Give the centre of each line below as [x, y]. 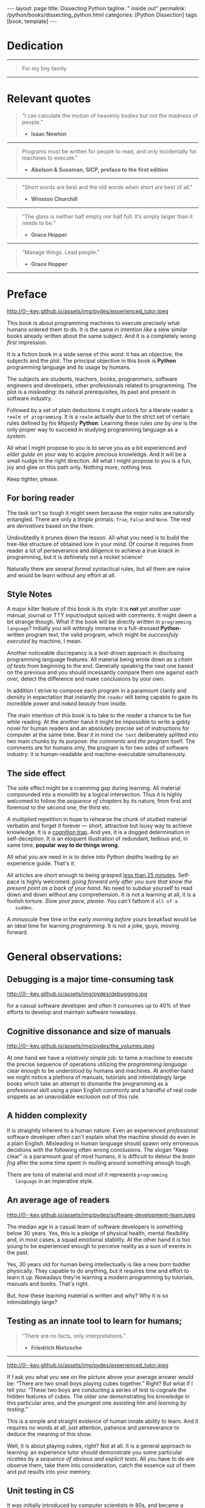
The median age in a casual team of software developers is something [95, 1226]
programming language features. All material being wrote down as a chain [100, 659]
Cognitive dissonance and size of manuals [89, 1031]
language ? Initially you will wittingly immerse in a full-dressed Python [93, 628]
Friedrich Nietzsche [57, 1347]
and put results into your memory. [49, 1471]
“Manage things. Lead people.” [61, 252]
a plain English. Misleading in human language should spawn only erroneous [103, 1143]
